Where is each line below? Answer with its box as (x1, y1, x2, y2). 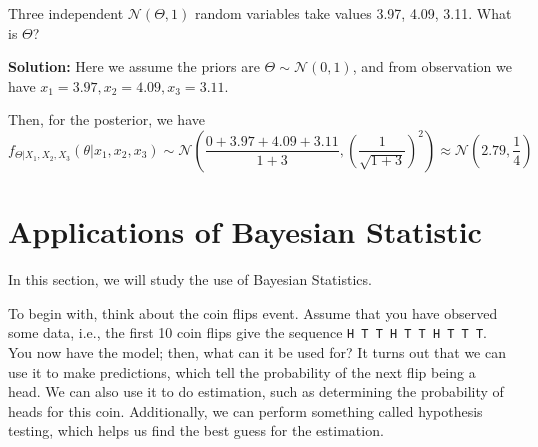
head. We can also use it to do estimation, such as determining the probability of (8, 381, 504, 402)
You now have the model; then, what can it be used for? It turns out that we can (8, 341, 506, 362)
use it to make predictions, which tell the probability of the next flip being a (8, 361, 476, 382)
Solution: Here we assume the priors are (8, 56, 260, 77)
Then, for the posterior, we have (8, 109, 205, 130)
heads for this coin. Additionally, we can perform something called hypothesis (8, 400, 483, 421)
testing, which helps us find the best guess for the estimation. (8, 420, 384, 441)
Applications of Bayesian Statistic (8, 211, 482, 252)
